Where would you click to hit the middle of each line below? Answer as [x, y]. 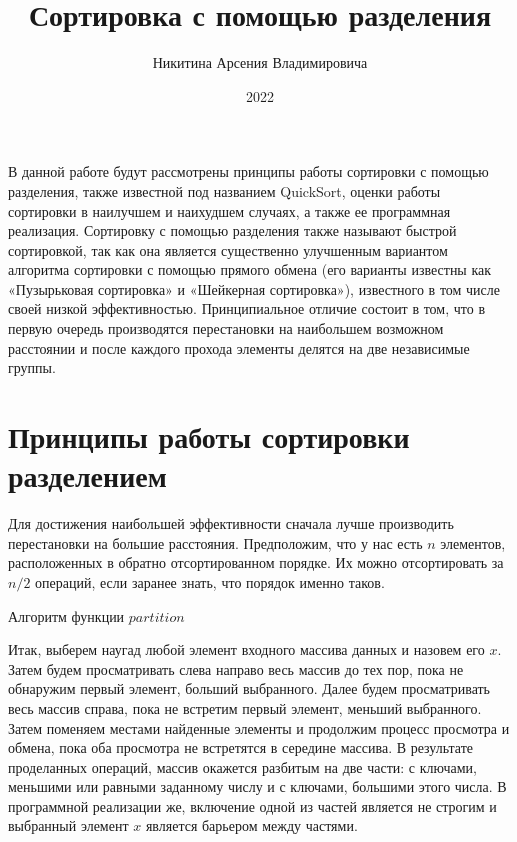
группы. [32, 367]
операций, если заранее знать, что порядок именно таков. [210, 581]
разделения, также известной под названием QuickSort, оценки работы [224, 190]
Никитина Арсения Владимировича [260, 62]
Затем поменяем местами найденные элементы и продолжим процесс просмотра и [259, 727]
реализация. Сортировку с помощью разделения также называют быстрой [232, 230]
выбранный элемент [68, 825]
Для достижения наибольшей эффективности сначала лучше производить [231, 523]
